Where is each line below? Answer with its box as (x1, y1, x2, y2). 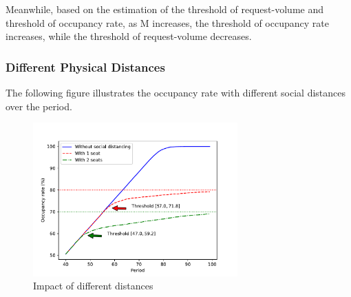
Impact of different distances (33, 278, 153, 293)
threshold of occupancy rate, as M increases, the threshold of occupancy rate (6, 15, 329, 30)
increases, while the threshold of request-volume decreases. (6, 29, 252, 43)
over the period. (6, 99, 72, 113)
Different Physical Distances (6, 58, 165, 75)
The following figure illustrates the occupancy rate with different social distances (6, 85, 346, 99)
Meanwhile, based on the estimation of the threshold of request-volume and (6, 2, 323, 16)
